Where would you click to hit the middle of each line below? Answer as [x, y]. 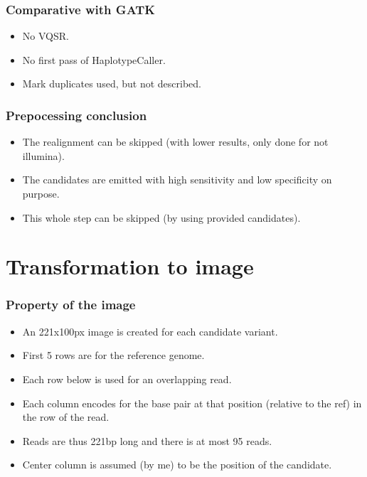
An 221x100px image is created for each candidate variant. [150, 331]
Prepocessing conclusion [76, 115]
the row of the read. [66, 417]
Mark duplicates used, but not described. [112, 84]
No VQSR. [46, 36]
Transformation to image [130, 266]
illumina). [43, 155]
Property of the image [71, 305]
